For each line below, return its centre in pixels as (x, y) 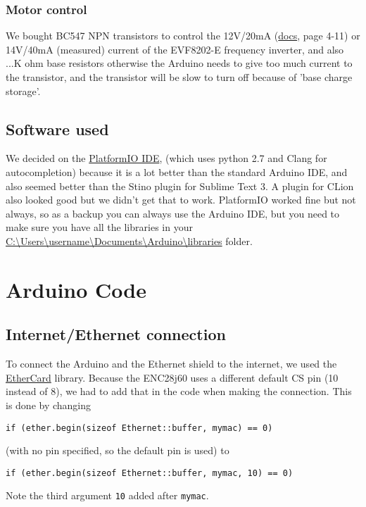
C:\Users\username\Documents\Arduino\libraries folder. (129, 240)
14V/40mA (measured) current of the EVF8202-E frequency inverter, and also (175, 49)
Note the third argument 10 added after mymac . (107, 495)
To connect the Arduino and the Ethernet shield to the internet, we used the (171, 364)
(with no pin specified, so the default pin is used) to (118, 450)
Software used (57, 129)
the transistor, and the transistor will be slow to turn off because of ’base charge (179, 77)
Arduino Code (76, 289)
